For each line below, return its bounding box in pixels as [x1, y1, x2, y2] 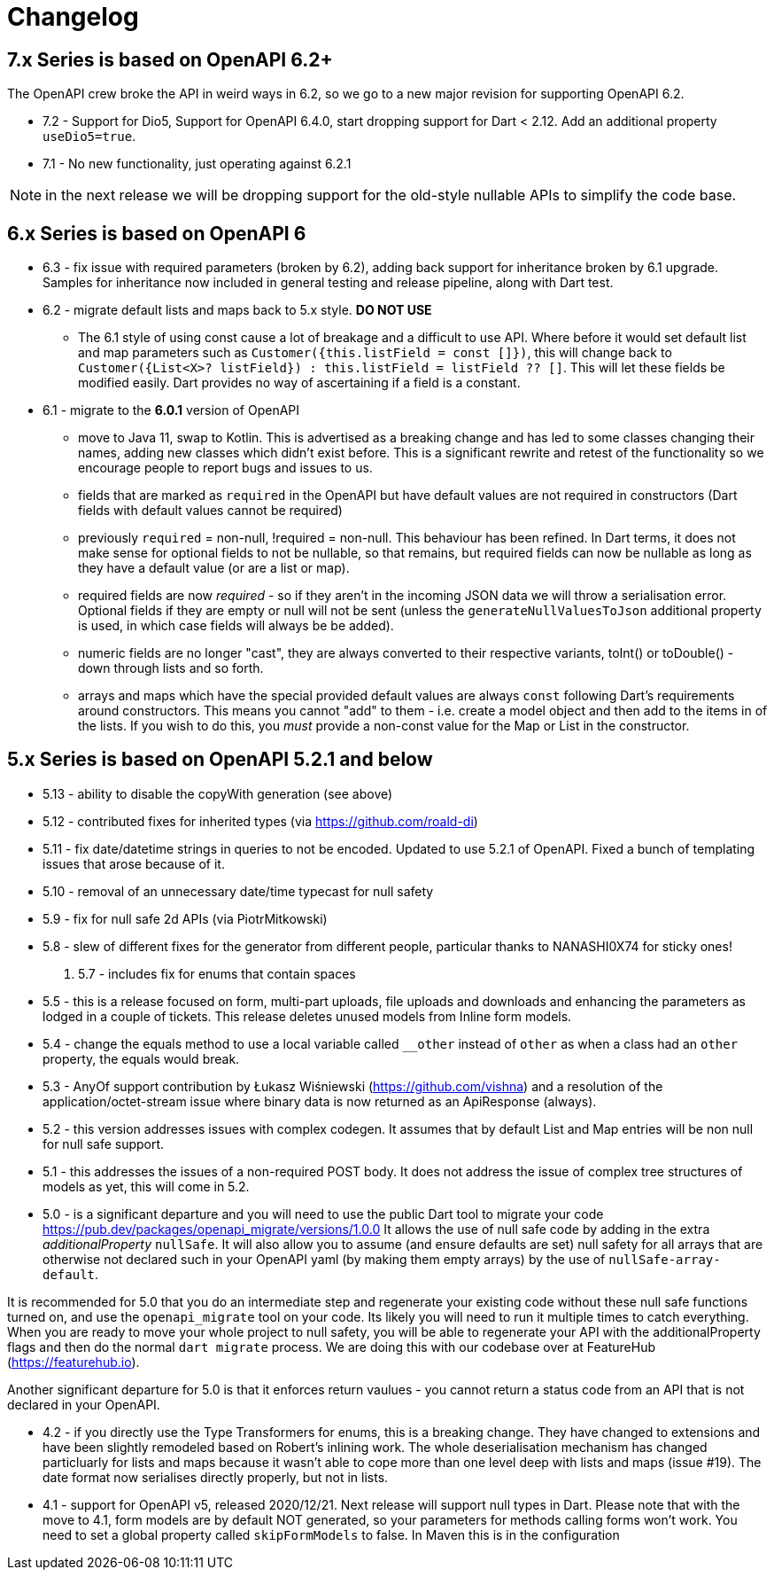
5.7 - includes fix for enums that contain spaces [78, 965, 356, 981]
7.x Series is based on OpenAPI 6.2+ [7, 48, 333, 71]
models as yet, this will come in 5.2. [43, 1178, 250, 1194]
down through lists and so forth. [78, 660, 264, 676]
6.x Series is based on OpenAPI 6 [7, 222, 306, 245]
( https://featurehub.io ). [7, 1354, 140, 1370]
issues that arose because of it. [43, 855, 225, 871]
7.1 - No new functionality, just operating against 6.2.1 [43, 156, 352, 172]
